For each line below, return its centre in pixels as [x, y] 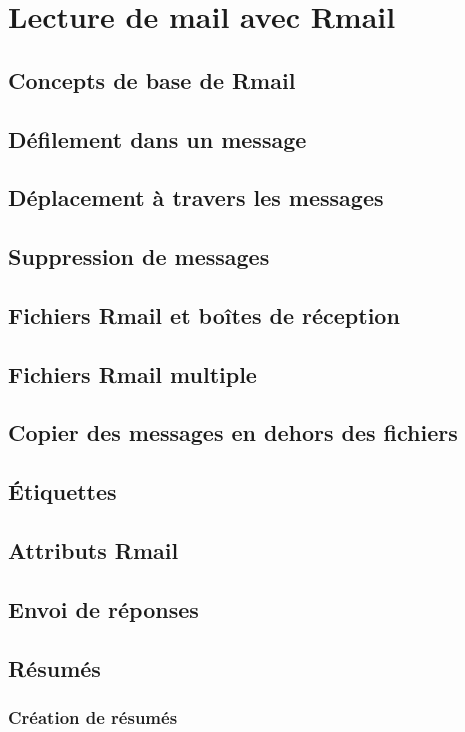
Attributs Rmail [93, 550]
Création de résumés [93, 716]
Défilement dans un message [157, 138]
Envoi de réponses [103, 608]
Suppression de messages [139, 256]
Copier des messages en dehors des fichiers [233, 432]
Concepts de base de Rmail [152, 79]
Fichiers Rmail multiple [132, 373]
